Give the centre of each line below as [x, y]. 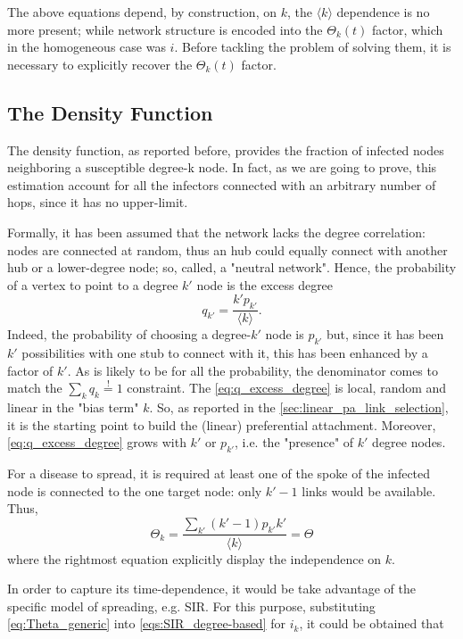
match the [35, 388]
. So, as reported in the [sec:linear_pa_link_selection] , [299, 407]
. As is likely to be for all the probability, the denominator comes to [252, 370]
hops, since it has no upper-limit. [98, 202]
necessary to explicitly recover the [100, 64]
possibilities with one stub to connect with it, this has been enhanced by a [225, 352]
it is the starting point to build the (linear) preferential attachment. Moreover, [222, 424]
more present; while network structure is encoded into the [165, 29]
